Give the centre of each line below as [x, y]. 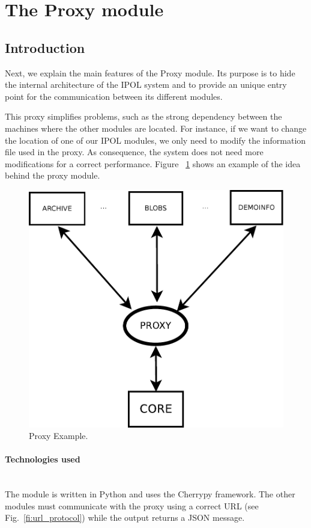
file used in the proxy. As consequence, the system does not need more [134, 152]
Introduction [45, 47]
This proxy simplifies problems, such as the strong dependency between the [143, 116]
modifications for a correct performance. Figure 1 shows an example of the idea [153, 163]
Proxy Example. [59, 436]
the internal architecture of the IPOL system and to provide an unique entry [146, 84]
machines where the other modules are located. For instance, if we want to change [156, 128]
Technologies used [43, 459]
